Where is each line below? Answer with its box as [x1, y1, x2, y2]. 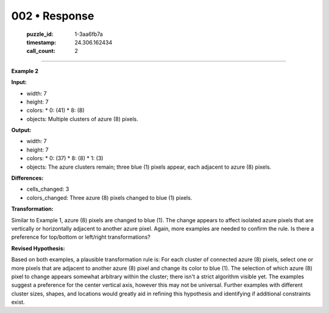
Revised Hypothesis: [11, 244, 65, 252]
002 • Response [11, 9, 94, 23]
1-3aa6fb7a [74, 30, 103, 38]
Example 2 [11, 67, 39, 74]
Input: [11, 79, 27, 86]
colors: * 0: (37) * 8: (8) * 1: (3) [26, 155, 104, 162]
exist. [11, 298, 25, 306]
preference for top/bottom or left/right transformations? [11, 233, 150, 241]
